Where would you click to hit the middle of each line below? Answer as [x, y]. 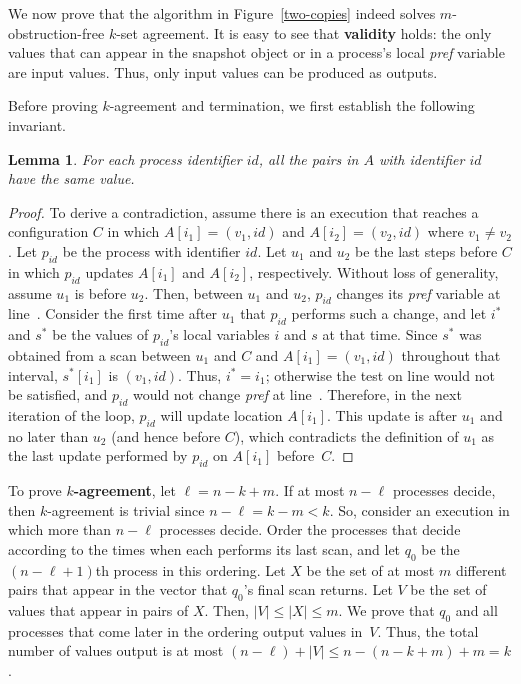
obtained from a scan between [99, 354]
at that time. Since [380, 334]
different [481, 569]
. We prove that [386, 610]
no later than [48, 435]
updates [109, 271]
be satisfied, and [58, 394]
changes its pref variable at [418, 292]
